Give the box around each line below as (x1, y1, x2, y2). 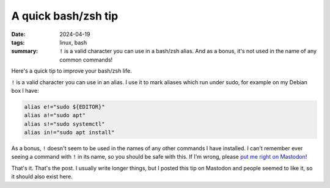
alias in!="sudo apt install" (24, 129, 115, 136)
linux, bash (59, 38, 87, 46)
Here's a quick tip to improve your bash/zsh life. (11, 67, 132, 74)
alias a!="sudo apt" (24, 112, 86, 119)
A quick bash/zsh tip (11, 9, 119, 23)
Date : (11, 31, 26, 38)
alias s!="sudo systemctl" (24, 120, 105, 128)
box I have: (11, 87, 39, 94)
